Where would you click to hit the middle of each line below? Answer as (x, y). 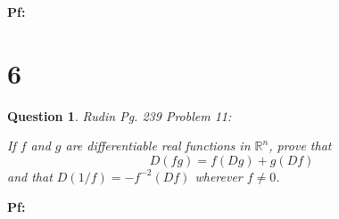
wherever (219, 176)
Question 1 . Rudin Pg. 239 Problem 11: (120, 115)
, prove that (300, 146)
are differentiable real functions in (158, 146)
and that (30, 176)
